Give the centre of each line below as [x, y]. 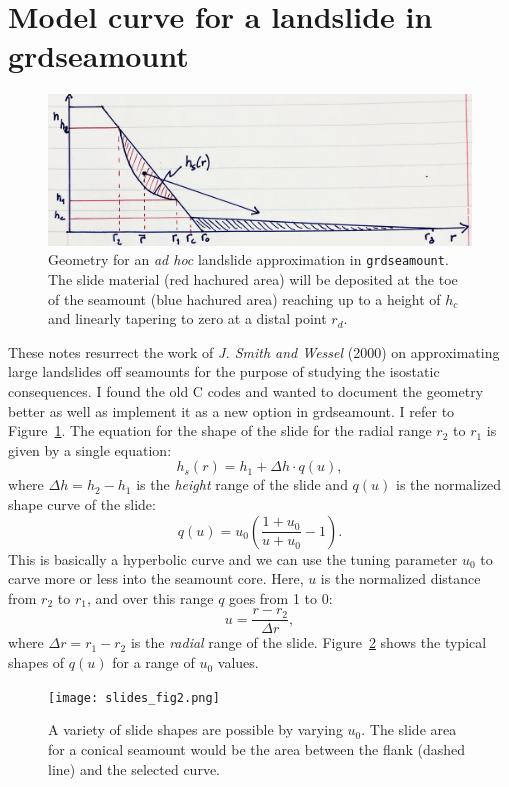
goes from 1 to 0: [281, 597]
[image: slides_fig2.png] [134, 697]
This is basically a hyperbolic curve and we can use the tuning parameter [233, 558]
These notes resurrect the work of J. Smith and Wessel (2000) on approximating [254, 351]
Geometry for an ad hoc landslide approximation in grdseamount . [248, 259]
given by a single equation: [90, 449]
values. [238, 662]
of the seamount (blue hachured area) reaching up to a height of [244, 298]
